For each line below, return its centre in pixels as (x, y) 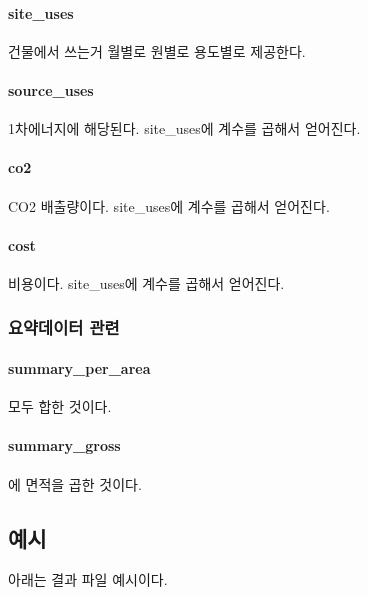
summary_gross (64, 445)
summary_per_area (79, 368)
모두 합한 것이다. (60, 406)
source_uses (51, 89)
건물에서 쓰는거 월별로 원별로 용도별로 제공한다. (157, 50)
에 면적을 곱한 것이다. (75, 483)
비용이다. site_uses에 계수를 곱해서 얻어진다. (146, 282)
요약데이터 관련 (64, 327)
